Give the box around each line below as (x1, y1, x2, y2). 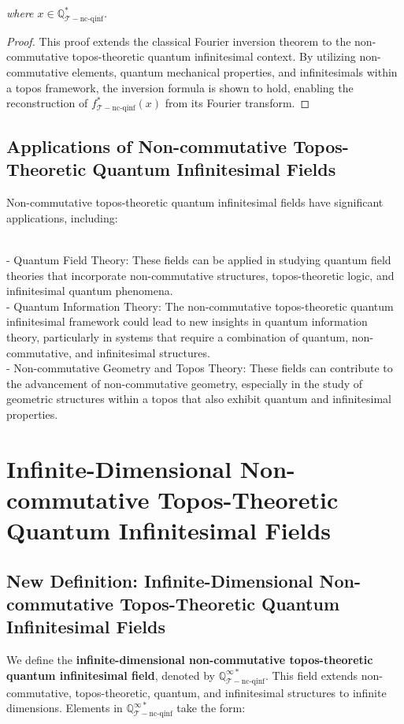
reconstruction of (6, 95, 88, 111)
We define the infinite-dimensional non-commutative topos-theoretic (6, 651, 373, 668)
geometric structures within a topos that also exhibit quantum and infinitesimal (6, 390, 391, 407)
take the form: (176, 700, 246, 716)
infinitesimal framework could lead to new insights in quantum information (6, 313, 368, 330)
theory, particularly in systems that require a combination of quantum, (6, 328, 349, 345)
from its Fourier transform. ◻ (165, 95, 310, 111)
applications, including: (6, 209, 118, 226)
